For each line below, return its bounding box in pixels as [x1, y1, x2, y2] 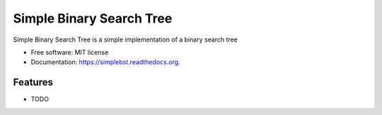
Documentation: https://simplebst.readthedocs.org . [30, 58, 180, 66]
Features [13, 76, 53, 88]
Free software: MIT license [30, 48, 109, 56]
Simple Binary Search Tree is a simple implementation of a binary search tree [13, 35, 238, 44]
